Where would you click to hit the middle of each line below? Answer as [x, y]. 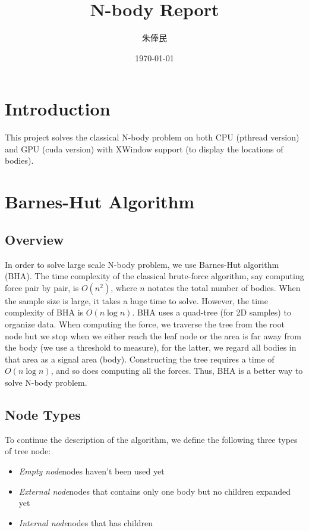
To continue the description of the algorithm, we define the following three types [151, 439]
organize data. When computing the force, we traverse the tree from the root [145, 324]
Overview [34, 239]
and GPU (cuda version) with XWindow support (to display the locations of [144, 149]
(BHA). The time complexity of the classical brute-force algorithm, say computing [154, 276]
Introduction [58, 109]
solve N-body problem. [46, 382]
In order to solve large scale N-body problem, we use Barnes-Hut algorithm [142, 264]
